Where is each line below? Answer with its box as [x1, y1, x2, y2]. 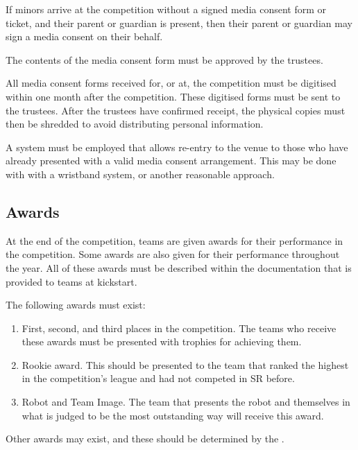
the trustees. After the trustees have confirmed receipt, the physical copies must [6, 103, 346, 117]
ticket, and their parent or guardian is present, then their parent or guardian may [6, 15, 352, 30]
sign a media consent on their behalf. [6, 29, 163, 44]
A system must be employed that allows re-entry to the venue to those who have [6, 139, 348, 154]
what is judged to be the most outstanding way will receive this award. [22, 408, 324, 422]
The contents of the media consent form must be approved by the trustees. [6, 52, 323, 67]
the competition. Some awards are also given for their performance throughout [6, 247, 340, 261]
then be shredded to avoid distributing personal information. [6, 116, 264, 131]
